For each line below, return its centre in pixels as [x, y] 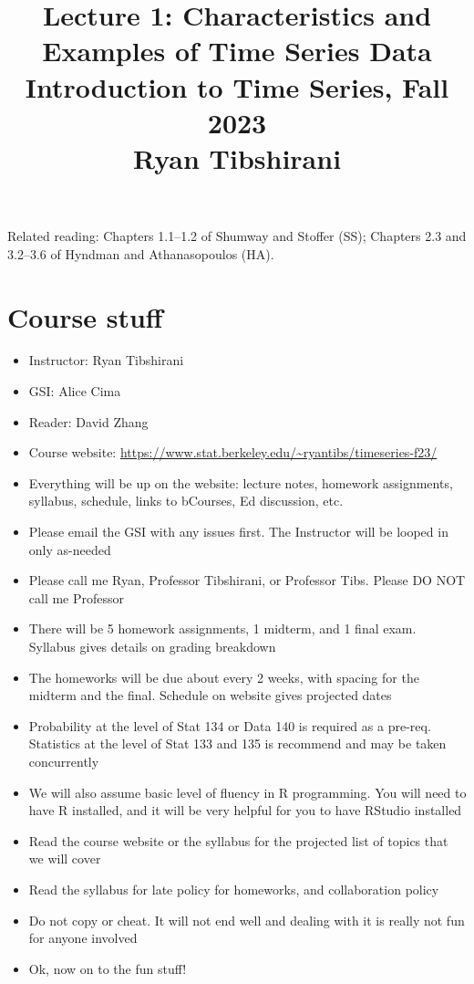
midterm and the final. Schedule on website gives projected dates [210, 695]
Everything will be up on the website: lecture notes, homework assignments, [241, 482]
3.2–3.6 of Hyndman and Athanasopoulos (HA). [141, 253]
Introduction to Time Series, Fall [237, 86]
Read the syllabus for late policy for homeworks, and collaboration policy [234, 889]
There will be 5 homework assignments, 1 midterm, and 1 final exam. [222, 628]
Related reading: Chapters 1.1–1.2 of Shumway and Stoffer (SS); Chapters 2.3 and [237, 236]
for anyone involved [83, 938]
